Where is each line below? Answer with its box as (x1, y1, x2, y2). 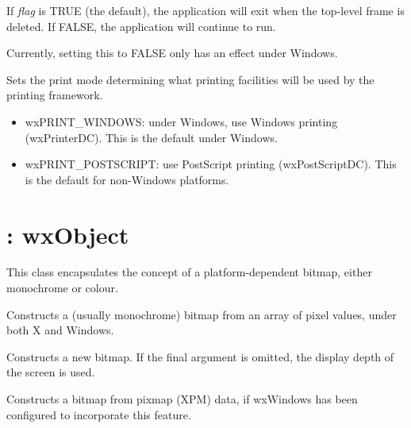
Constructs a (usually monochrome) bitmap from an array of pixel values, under (6, 306, 397, 322)
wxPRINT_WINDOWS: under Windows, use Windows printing (25, 113, 338, 129)
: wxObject (6, 218, 129, 250)
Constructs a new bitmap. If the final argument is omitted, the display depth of (6, 348, 394, 364)
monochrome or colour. (6, 280, 118, 296)
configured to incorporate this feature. (6, 406, 191, 422)
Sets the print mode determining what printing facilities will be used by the (6, 71, 375, 87)
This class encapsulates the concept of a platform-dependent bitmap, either (6, 264, 372, 280)
